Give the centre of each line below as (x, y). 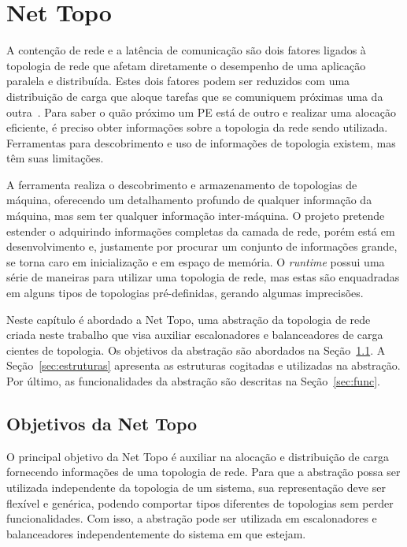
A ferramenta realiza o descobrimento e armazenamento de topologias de (182, 184)
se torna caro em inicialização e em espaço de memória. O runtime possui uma (196, 261)
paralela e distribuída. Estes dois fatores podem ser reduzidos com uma (178, 81)
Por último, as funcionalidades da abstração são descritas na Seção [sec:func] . (193, 381)
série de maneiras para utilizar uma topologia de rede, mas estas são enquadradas (203, 277)
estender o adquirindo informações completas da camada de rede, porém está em (201, 231)
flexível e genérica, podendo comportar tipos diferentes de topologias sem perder (200, 502)
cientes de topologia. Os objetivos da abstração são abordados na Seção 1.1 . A (196, 350)
